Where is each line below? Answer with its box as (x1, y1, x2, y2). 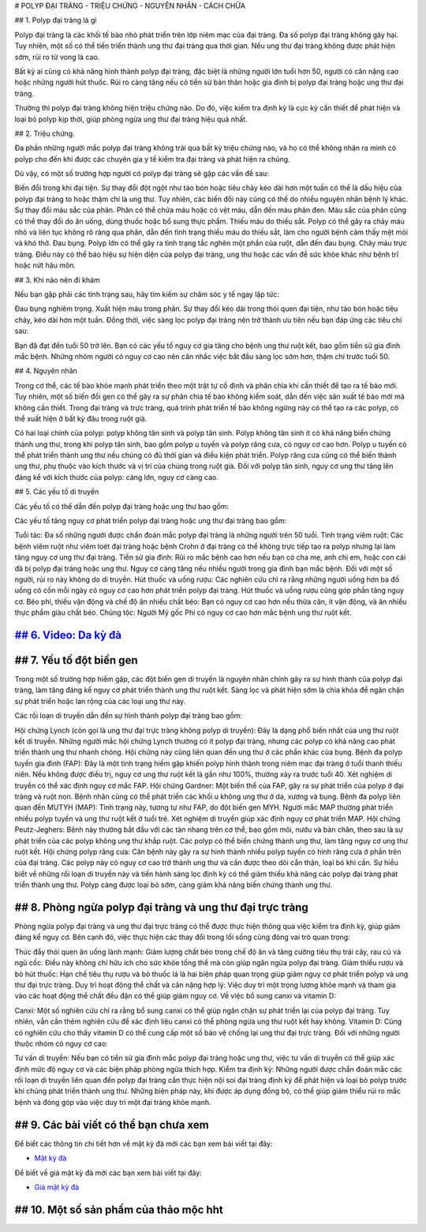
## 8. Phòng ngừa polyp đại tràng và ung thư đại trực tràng (14, 901, 309, 914)
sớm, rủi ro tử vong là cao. (14, 52, 100, 62)
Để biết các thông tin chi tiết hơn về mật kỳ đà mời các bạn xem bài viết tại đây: (14, 1139, 273, 1148)
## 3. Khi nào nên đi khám (14, 275, 100, 284)
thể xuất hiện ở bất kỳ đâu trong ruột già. (14, 414, 148, 423)
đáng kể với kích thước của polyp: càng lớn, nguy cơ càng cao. (14, 472, 219, 481)
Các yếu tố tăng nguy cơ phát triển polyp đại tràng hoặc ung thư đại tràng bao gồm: (14, 516, 287, 526)
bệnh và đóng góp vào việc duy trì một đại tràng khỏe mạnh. (14, 1097, 212, 1107)
